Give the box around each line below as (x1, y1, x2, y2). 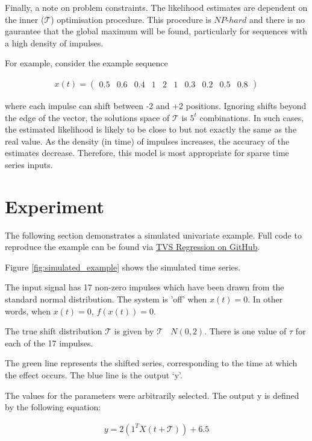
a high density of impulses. (5, 36, 104, 49)
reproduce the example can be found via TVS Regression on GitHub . (5, 240, 260, 253)
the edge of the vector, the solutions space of (5, 111, 170, 124)
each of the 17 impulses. (5, 336, 93, 349)
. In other (248, 293, 283, 305)
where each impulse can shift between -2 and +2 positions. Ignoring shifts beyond (5, 99, 307, 111)
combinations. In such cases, (199, 111, 304, 124)
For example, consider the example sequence (5, 57, 168, 69)
